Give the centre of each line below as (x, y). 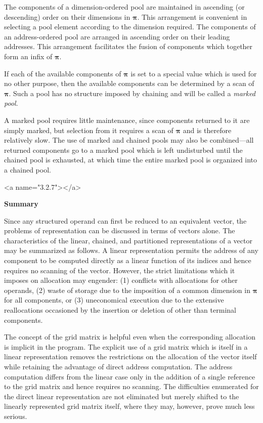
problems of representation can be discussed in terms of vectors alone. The (120, 230)
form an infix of (28, 56)
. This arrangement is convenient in (192, 16)
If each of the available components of (63, 73)
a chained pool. (28, 169)
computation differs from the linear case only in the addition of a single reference (130, 376)
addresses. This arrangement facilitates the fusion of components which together (128, 46)
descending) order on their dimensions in (67, 16)
